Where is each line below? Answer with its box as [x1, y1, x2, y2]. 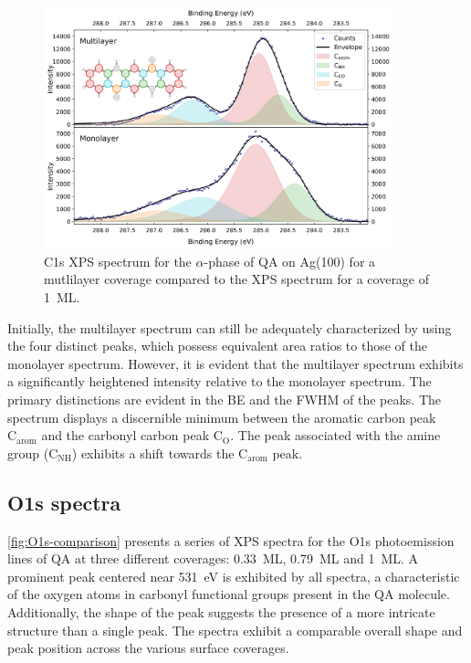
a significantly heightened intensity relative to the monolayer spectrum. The [7, 372, 432, 391]
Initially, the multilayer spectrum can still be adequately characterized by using [7, 318, 452, 337]
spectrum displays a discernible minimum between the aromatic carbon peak [7, 407, 436, 426]
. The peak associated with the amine [230, 426, 441, 445]
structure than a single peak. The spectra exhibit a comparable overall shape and [7, 620, 463, 639]
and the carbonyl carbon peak [41, 426, 210, 445]
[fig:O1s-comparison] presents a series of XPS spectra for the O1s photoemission [7, 531, 455, 550]
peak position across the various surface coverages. [7, 638, 289, 658]
